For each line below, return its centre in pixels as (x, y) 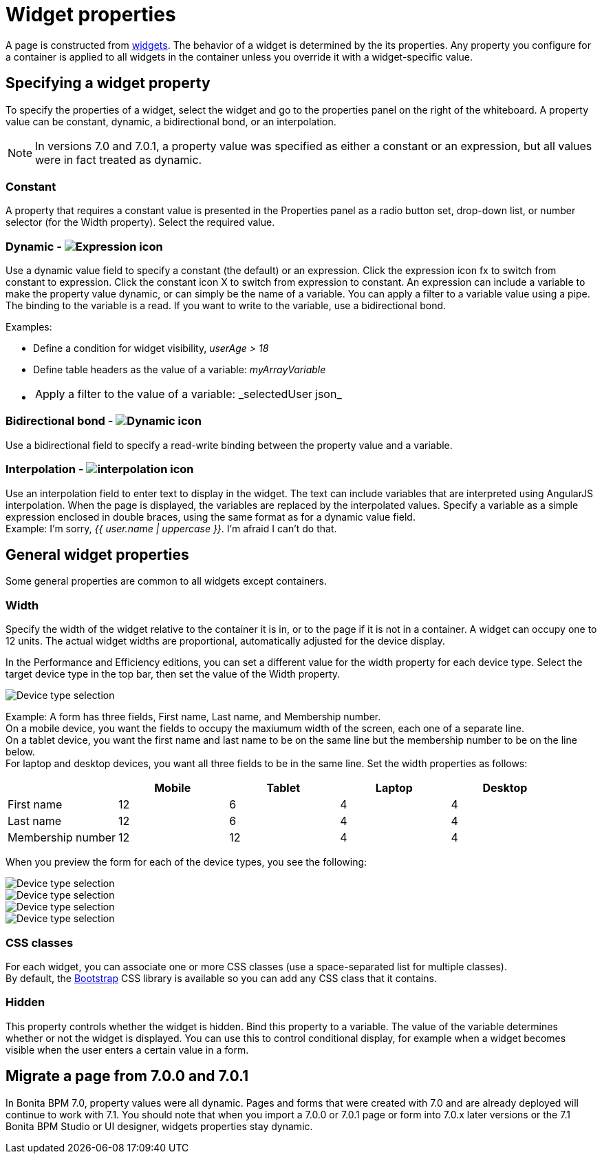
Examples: (29, 327)
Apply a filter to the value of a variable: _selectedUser (174, 394)
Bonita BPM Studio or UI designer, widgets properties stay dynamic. (159, 1126)
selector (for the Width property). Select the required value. (140, 222)
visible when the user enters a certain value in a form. (127, 1050)
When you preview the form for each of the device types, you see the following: (186, 862)
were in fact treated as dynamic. (119, 159)
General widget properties (97, 555)
